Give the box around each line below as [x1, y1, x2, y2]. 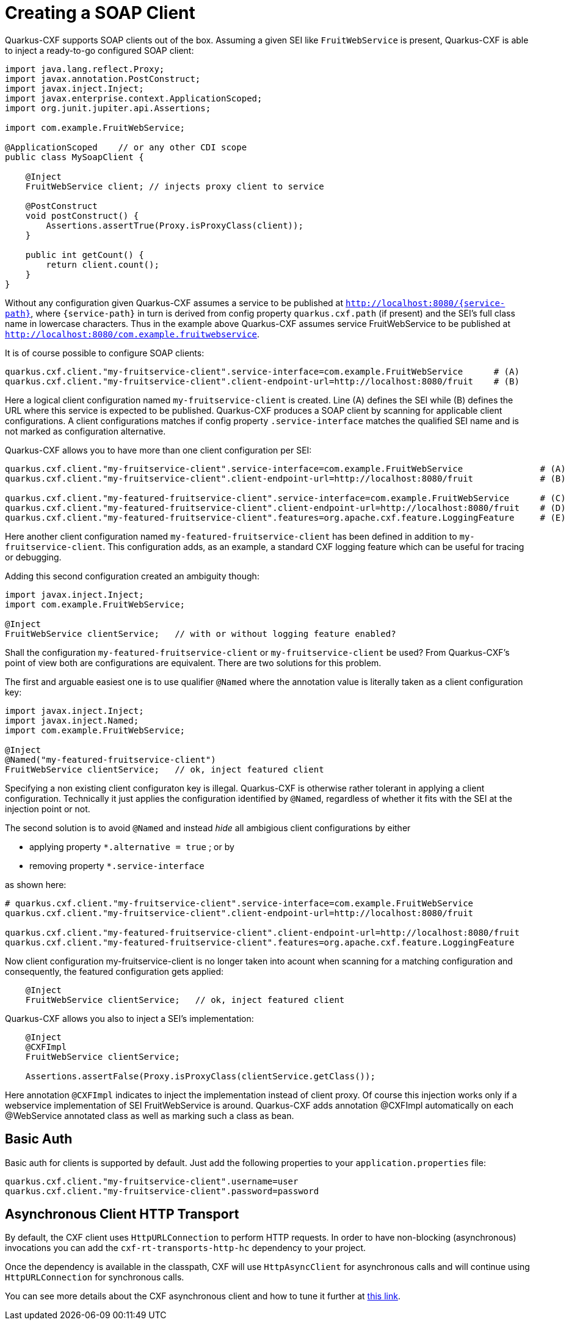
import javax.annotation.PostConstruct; [5, 73, 201, 84]
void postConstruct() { [25, 210, 139, 221]
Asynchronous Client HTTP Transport [5, 1206, 239, 1222]
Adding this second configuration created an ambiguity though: [5, 570, 259, 581]
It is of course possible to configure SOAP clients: [5, 347, 205, 358]
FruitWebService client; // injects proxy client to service [25, 181, 324, 191]
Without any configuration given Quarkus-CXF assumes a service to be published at [5, 297, 344, 308]
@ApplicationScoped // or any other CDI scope [5, 142, 247, 152]
